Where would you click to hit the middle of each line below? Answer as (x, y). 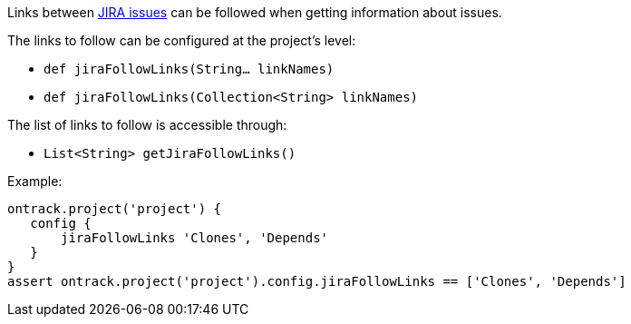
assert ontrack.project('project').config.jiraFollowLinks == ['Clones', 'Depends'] (317, 281)
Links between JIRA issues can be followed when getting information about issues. (255, 12)
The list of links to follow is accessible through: (147, 125)
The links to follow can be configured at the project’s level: (182, 40)
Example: (35, 181)
